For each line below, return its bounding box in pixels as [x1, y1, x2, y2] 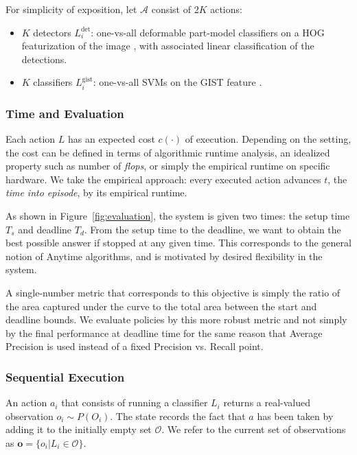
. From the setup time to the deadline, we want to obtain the [84, 222, 341, 236]
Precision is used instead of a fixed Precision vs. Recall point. [5, 339, 264, 353]
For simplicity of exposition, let [5, 2, 137, 16]
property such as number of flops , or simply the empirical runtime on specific [5, 159, 330, 173]
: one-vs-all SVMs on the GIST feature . [93, 75, 262, 89]
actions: [210, 2, 242, 16]
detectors [33, 25, 71, 39]
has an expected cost [68, 132, 155, 146]
